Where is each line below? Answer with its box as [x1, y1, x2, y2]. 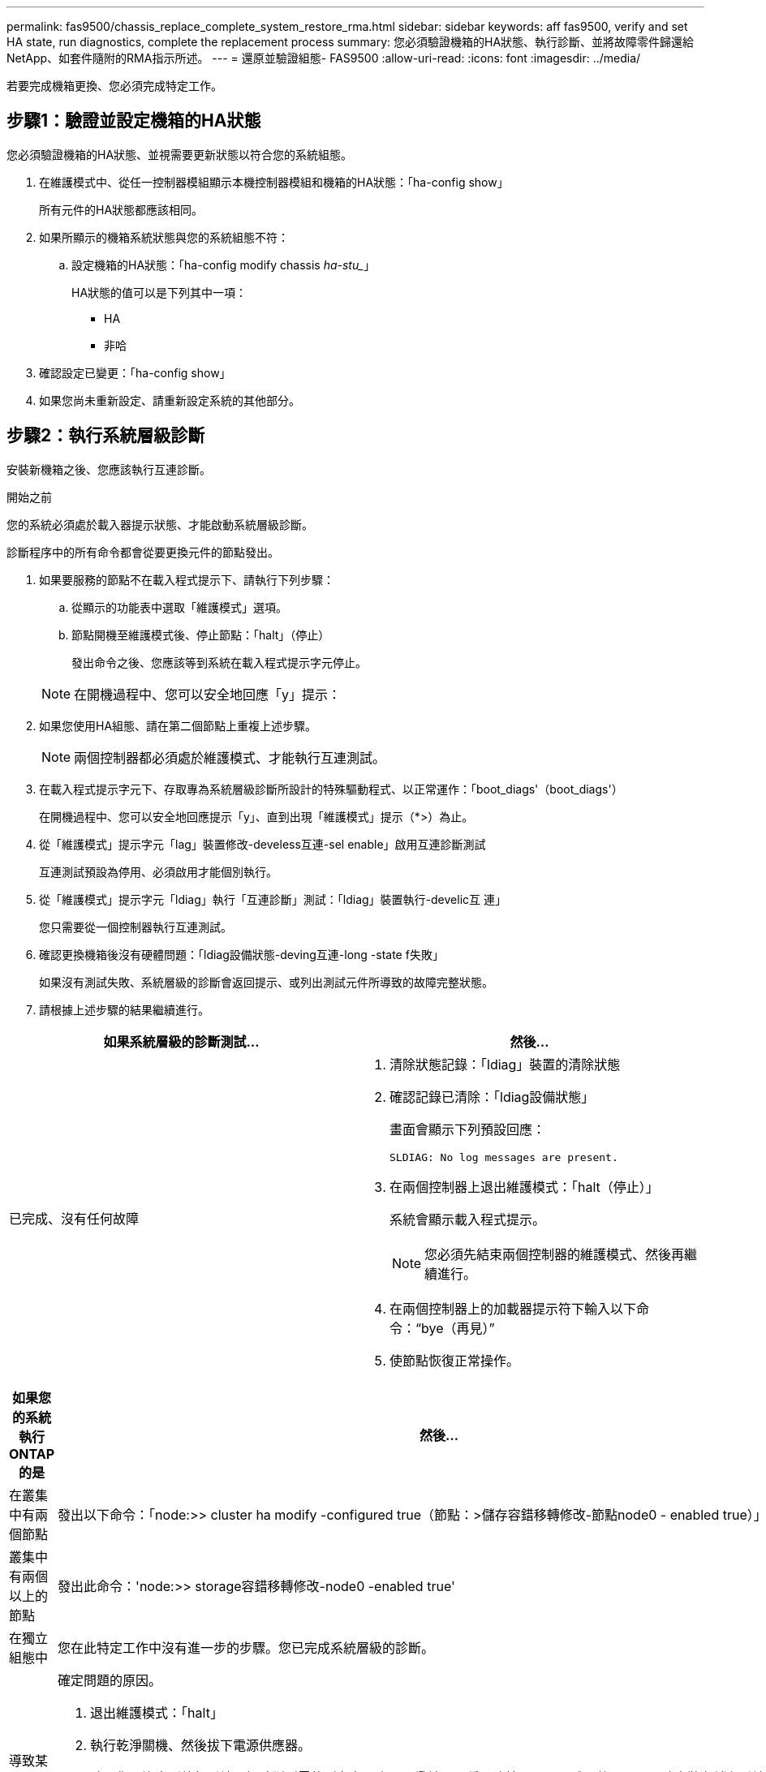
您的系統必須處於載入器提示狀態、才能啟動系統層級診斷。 [6, 517, 313, 531]
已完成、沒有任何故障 [9, 1211, 140, 1228]
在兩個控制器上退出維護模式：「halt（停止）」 [389, 1178, 659, 1195]
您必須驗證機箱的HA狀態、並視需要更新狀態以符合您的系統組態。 [6, 147, 353, 161]
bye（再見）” [421, 1319, 495, 1336]
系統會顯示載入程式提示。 [389, 1211, 546, 1228]
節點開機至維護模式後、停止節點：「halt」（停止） [71, 627, 330, 642]
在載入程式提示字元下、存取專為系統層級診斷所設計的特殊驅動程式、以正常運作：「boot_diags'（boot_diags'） [39, 781, 623, 796]
